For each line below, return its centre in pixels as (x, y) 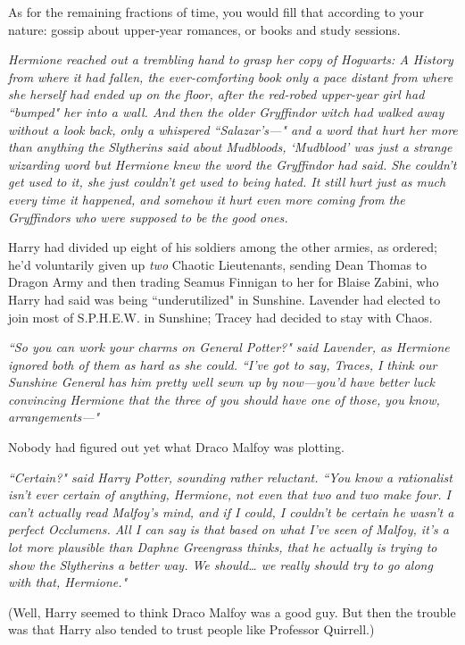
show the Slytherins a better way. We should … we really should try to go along (220, 564)
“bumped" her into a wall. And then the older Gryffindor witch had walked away (226, 111)
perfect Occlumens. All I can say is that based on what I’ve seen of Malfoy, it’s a (228, 529)
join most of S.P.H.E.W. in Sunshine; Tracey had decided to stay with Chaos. (220, 317)
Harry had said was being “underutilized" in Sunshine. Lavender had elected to (224, 299)
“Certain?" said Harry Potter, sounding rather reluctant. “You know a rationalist (230, 477)
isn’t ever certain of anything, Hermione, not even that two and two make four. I (229, 494)
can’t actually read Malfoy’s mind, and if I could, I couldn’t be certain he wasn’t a (231, 511)
